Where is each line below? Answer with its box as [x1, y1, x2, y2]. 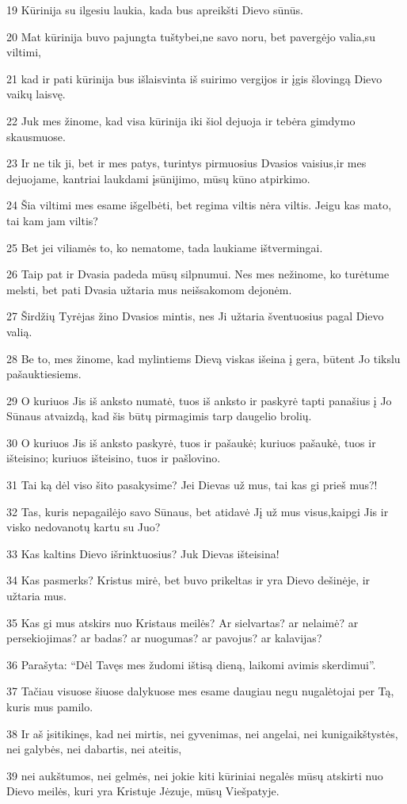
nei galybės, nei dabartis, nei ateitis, [6, 741, 182, 757]
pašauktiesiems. [6, 366, 82, 382]
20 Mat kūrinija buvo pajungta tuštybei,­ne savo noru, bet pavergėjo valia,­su [6, 28, 375, 44]
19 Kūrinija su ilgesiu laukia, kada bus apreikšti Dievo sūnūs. [6, 2, 303, 17]
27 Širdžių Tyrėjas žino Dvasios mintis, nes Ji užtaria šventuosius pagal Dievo [6, 308, 384, 324]
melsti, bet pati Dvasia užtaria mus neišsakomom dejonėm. [6, 281, 292, 297]
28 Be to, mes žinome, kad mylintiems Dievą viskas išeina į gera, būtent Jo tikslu [6, 350, 401, 366]
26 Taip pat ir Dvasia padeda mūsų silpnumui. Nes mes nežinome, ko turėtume [6, 266, 390, 282]
